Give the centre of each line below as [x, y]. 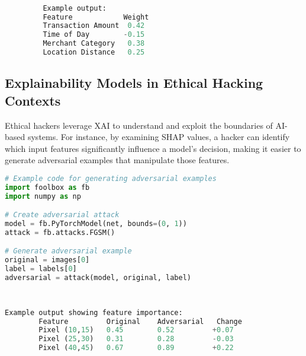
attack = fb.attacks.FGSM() [60, 232]
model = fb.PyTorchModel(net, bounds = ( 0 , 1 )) [96, 224]
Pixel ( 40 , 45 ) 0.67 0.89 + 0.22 [136, 348]
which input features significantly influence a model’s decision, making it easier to [153, 148]
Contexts [33, 100]
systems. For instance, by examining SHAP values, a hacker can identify [159, 137]
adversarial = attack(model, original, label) [98, 278]
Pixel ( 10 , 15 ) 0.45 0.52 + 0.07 [136, 330]
